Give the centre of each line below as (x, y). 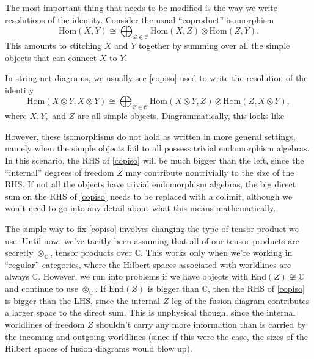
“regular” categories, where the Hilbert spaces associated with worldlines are (148, 264)
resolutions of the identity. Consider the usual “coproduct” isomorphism (140, 19)
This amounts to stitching (53, 45)
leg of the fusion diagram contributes (240, 300)
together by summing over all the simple (214, 45)
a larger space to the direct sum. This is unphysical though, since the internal (150, 312)
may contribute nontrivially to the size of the (210, 172)
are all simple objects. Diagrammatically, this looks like (181, 116)
